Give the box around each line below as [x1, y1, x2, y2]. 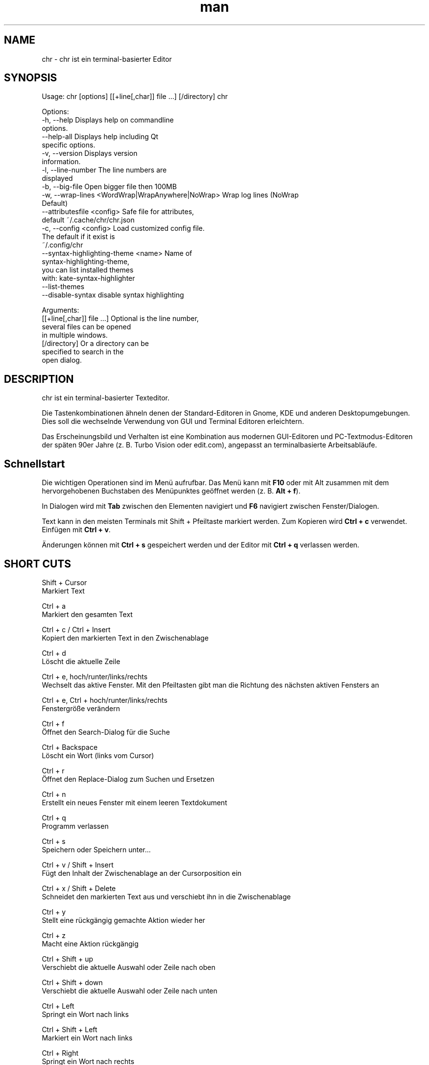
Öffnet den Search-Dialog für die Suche [42, 727, 170, 736]
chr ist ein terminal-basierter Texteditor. [42, 394, 170, 402]
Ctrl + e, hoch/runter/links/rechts [42, 672, 148, 681]
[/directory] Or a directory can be [42, 339, 149, 348]
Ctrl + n [42, 790, 66, 798]
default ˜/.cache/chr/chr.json [42, 216, 135, 224]
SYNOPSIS [4, 72, 57, 84]
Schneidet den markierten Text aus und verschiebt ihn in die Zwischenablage [42, 892, 291, 901]
